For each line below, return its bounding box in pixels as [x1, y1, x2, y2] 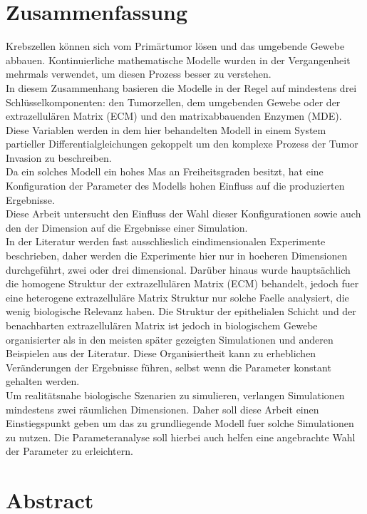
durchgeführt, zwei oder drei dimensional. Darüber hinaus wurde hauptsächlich [6, 262, 351, 277]
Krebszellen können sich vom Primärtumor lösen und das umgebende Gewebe [6, 38, 345, 53]
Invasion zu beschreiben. [6, 150, 112, 165]
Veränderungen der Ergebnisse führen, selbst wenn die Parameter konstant [6, 359, 331, 374]
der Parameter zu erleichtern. [6, 443, 133, 458]
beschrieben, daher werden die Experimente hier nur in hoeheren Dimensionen [6, 248, 348, 263]
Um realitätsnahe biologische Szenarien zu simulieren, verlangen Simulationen [6, 387, 345, 402]
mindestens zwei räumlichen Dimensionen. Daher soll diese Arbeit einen [6, 401, 319, 416]
